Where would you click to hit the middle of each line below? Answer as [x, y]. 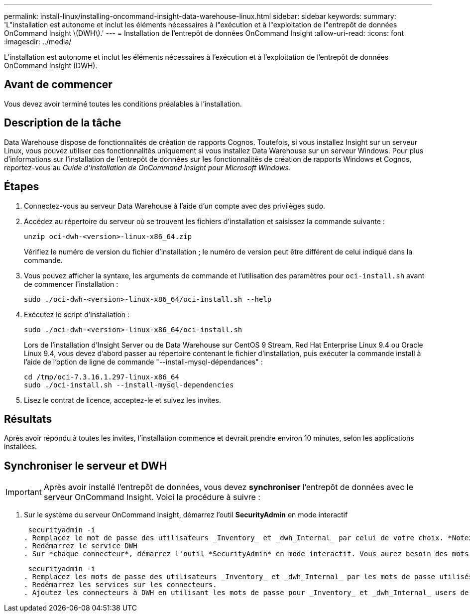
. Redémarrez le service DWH [81, 546]
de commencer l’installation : [71, 284]
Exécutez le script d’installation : [77, 314]
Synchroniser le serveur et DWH [86, 466]
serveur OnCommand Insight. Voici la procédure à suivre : [152, 497]
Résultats [28, 419]
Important [24, 492]
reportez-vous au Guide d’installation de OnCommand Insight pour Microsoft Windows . [147, 167]
